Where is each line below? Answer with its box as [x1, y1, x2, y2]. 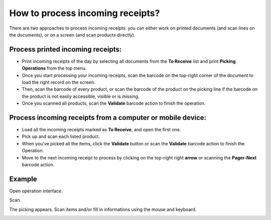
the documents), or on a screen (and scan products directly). [9, 32, 135, 38]
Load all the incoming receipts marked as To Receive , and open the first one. [22, 127, 181, 133]
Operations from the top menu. [22, 65, 87, 71]
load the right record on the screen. [22, 79, 95, 85]
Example [9, 174, 37, 183]
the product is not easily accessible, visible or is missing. [22, 93, 140, 99]
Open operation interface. [9, 188, 63, 194]
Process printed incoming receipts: [9, 45, 122, 54]
